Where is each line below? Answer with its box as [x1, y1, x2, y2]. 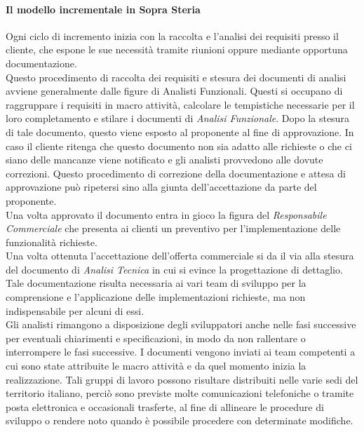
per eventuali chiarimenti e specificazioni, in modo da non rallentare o [6, 330, 306, 345]
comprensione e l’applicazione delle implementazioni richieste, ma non [6, 290, 306, 304]
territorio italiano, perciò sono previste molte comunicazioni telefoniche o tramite [6, 386, 354, 400]
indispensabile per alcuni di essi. [6, 303, 144, 318]
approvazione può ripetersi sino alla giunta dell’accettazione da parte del [6, 180, 317, 194]
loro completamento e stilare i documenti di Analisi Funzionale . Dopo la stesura [6, 111, 349, 126]
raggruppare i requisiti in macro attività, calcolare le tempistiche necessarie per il [6, 97, 355, 112]
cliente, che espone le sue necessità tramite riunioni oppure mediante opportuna [6, 42, 348, 57]
